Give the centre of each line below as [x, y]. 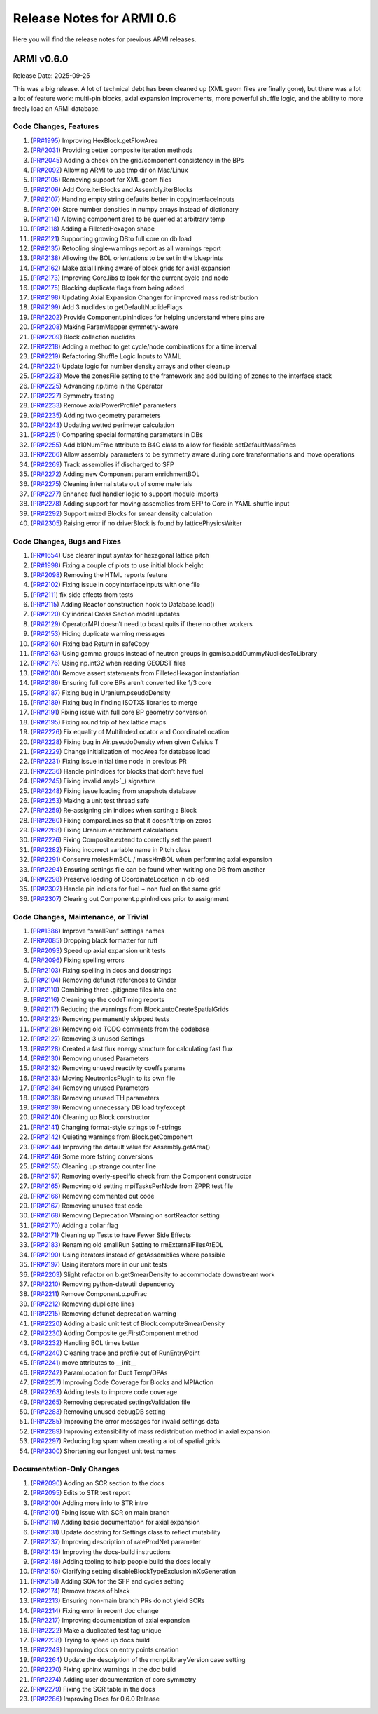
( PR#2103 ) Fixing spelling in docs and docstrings [101, 970]
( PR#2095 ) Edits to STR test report [80, 1493]
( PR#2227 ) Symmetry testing [72, 396]
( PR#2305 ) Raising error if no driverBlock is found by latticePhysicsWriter [136, 523]
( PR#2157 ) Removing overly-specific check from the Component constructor [141, 1176]
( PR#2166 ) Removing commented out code [92, 1196]
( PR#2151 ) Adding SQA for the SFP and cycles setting [107, 1581]
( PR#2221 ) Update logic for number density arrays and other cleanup [130, 366]
